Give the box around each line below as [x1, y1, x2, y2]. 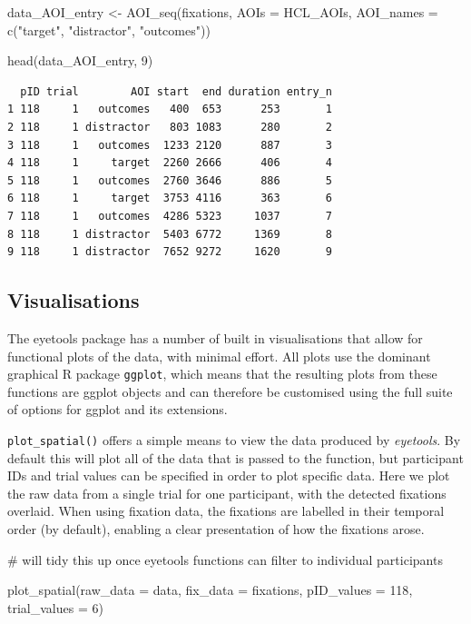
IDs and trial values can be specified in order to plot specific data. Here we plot [7, 466, 450, 485]
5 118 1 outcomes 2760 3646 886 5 [7, 173, 332, 187]
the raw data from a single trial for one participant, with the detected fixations [7, 483, 446, 502]
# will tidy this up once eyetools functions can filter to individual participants [7, 550, 443, 569]
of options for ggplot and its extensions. [7, 400, 228, 419]
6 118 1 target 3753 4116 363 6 [7, 192, 332, 205]
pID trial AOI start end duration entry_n [20, 84, 332, 98]
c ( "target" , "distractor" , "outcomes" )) [7, 20, 211, 39]
